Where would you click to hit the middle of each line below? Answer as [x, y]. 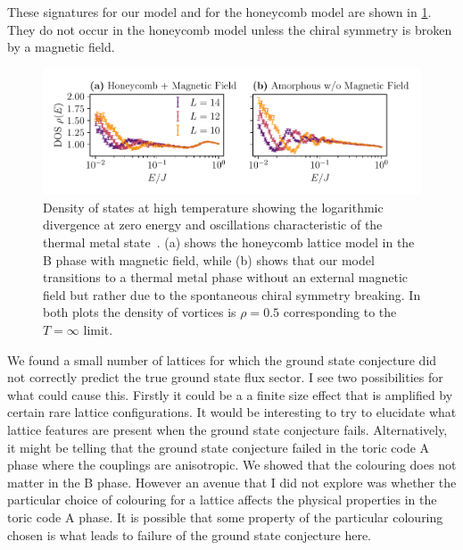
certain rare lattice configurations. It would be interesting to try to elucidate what [232, 412]
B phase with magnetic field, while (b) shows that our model [209, 259]
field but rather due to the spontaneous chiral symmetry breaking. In [232, 294]
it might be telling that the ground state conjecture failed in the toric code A [219, 447]
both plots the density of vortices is [140, 312]
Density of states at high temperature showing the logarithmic [213, 207]
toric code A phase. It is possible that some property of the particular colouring [225, 517]
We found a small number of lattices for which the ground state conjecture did [222, 359]
